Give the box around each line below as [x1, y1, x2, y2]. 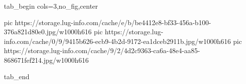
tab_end [4, 71, 30, 81]
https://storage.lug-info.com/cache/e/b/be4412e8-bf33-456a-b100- [15, 17, 211, 27]
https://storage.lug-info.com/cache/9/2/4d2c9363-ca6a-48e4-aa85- [4, 45, 200, 56]
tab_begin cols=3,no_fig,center [4, 1, 98, 11]
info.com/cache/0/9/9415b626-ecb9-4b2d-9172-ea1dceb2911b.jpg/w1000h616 [4, 36, 231, 46]
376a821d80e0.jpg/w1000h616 [4, 27, 92, 37]
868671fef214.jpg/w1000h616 [4, 55, 89, 65]
